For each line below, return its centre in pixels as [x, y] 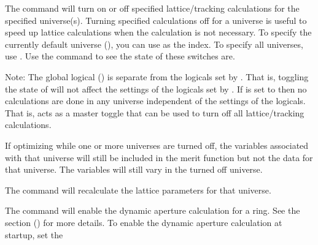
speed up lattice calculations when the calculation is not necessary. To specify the [158, 32]
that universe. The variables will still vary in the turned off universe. [134, 169]
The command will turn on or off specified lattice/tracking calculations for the [152, 8]
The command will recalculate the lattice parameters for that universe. [138, 190]
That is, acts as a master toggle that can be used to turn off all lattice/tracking [155, 112]
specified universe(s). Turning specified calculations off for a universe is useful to [156, 20]
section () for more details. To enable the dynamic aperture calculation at [144, 222]
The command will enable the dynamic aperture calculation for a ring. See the [153, 210]
